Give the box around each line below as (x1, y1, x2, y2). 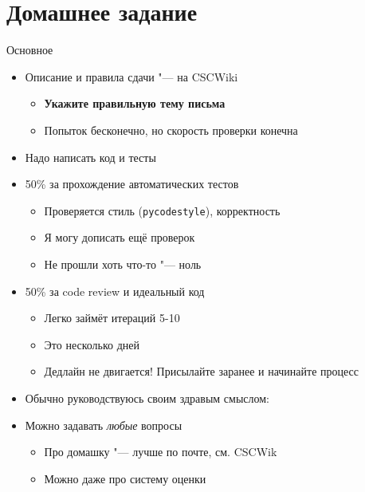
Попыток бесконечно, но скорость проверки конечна (44, 121, 298, 138)
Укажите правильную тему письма (44, 95, 226, 112)
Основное (6, 41, 53, 58)
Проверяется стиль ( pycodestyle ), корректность (44, 202, 281, 218)
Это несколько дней (44, 336, 140, 352)
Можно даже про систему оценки (44, 470, 206, 486)
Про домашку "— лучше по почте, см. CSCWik (44, 443, 277, 460)
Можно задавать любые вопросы (25, 416, 182, 433)
